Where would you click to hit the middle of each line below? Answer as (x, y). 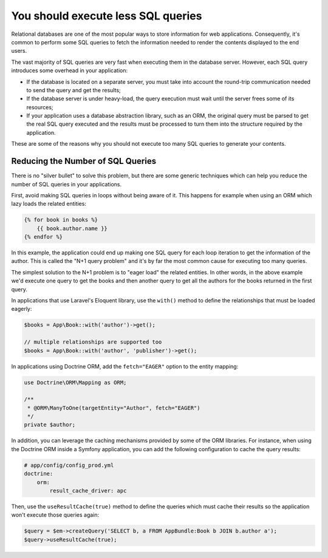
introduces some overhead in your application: (70, 70)
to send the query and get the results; (73, 90)
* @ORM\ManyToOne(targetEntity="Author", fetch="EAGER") (114, 408)
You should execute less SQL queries (107, 16)
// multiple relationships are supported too (93, 342)
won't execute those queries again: (55, 515)
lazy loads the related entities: (49, 204)
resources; (40, 107)
